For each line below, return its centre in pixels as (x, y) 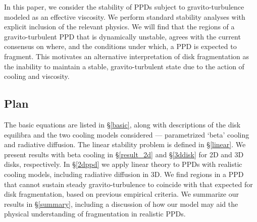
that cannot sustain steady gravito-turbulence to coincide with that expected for (128, 184)
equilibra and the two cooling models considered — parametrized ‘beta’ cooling (127, 134)
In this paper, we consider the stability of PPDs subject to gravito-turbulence (124, 7)
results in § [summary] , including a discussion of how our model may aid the (121, 204)
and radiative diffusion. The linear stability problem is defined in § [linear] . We (125, 144)
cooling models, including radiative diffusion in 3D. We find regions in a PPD (124, 174)
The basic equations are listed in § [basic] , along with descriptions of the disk (122, 124)
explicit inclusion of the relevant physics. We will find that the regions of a (119, 27)
